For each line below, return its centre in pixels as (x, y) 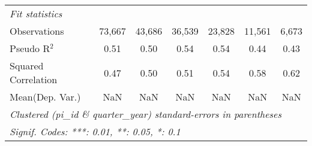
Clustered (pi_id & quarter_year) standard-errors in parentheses (146, 114)
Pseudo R (30, 48)
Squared (27, 66)
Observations (37, 31)
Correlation (34, 79)
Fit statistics (36, 13)
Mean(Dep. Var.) (45, 97)
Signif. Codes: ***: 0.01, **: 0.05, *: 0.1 (95, 131)
